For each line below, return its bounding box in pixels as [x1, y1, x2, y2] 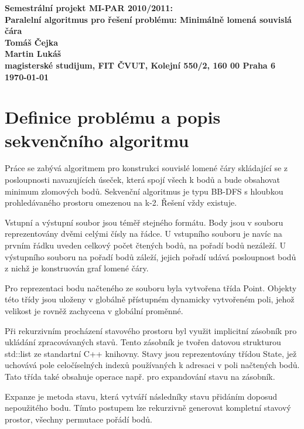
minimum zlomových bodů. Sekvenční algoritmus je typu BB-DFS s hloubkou [5, 185, 283, 197]
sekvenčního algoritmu [5, 128, 189, 152]
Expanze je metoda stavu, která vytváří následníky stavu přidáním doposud [5, 390, 278, 402]
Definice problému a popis [5, 105, 221, 129]
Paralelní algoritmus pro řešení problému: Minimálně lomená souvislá [5, 13, 292, 25]
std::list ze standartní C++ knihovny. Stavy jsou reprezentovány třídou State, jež [5, 347, 297, 359]
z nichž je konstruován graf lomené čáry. [5, 262, 149, 274]
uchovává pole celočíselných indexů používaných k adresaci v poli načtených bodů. [5, 359, 300, 371]
